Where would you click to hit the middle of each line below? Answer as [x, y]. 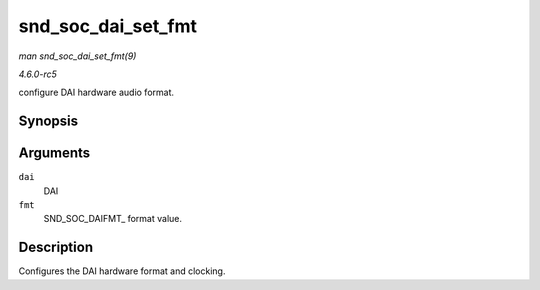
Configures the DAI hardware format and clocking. [122, 271]
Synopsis [48, 121]
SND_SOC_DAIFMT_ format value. [113, 219]
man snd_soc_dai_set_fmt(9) [77, 56]
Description [56, 247]
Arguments [54, 153]
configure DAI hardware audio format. [96, 92]
